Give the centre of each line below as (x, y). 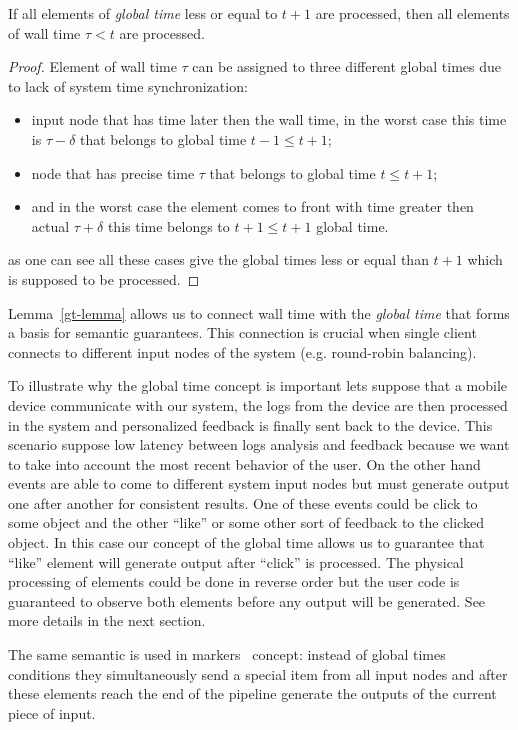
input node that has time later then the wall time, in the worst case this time (269, 119)
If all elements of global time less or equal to (143, 13)
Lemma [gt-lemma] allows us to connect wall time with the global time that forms (259, 312)
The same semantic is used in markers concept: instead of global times (227, 654)
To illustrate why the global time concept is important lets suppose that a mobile (257, 385)
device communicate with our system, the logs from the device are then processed (258, 404)
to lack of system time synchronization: (128, 85)
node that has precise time (113, 172)
